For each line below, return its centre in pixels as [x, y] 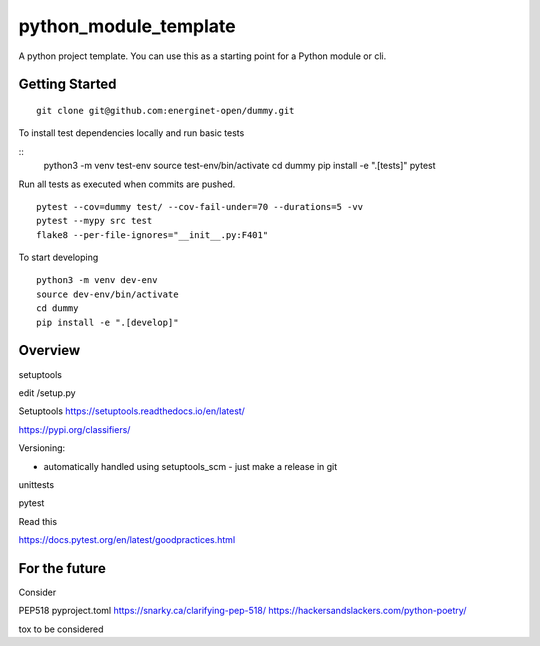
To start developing [58, 257]
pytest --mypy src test [94, 221]
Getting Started [67, 84]
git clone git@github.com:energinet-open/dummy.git [165, 110]
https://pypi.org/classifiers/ [74, 429]
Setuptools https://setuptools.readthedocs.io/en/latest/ [131, 411]
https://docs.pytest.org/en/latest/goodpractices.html [127, 540]
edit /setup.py [47, 392]
